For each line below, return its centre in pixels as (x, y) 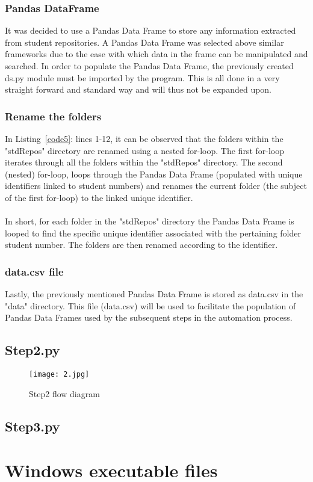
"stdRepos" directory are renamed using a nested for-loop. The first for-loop (145, 150)
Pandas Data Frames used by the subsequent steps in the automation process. (149, 317)
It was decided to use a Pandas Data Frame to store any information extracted (150, 30)
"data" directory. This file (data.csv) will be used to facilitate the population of (150, 305)
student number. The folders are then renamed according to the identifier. (141, 245)
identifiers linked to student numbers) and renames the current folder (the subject (156, 186)
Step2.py (33, 350)
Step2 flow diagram (64, 393)
